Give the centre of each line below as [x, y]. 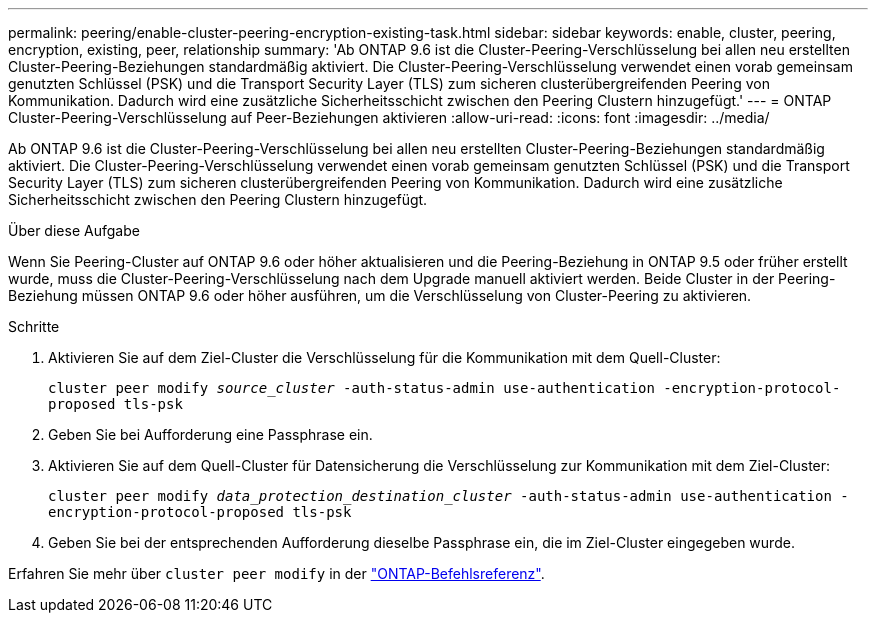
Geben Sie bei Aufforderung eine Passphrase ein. [210, 434]
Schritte [34, 326]
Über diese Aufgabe [74, 230]
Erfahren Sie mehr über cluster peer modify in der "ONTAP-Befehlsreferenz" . [276, 573]
